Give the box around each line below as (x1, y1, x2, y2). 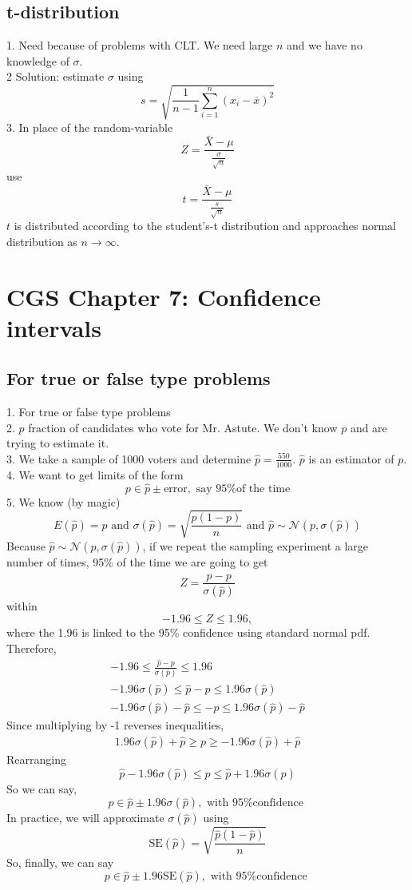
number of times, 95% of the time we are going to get (6, 553, 268, 570)
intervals (6, 311, 101, 344)
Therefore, (6, 639, 57, 656)
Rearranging (6, 751, 66, 768)
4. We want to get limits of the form (6, 466, 184, 483)
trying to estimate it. (6, 435, 109, 451)
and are (350, 419, 387, 435)
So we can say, (6, 780, 77, 797)
